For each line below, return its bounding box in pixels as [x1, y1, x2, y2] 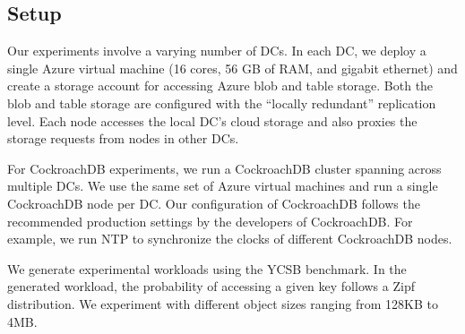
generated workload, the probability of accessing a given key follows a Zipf [7, 277, 415, 295]
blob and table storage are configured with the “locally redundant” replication [7, 93, 436, 112]
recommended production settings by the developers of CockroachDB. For [7, 211, 413, 230]
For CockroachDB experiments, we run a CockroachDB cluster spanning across [7, 158, 442, 177]
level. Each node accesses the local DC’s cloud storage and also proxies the [7, 111, 418, 130]
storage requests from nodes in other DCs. [7, 129, 239, 148]
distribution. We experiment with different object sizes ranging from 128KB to [7, 294, 438, 313]
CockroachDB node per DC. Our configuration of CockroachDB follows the [7, 193, 420, 212]
